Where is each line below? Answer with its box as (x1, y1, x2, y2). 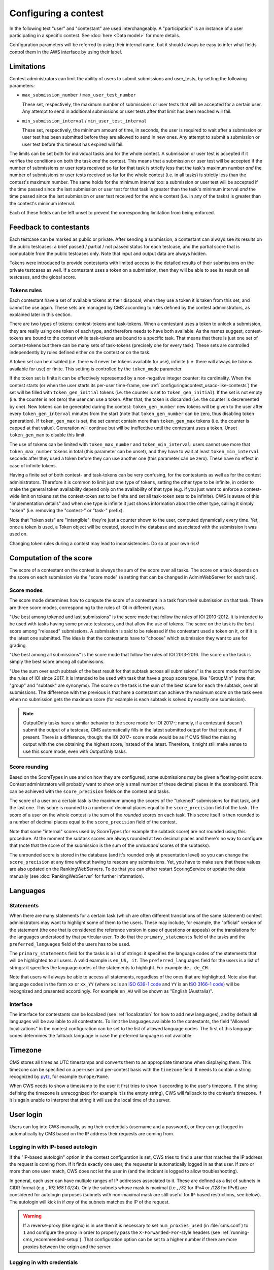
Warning (23, 1213, 42, 1219)
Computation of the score (9, 554, 92, 562)
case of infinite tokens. (9, 462, 57, 468)
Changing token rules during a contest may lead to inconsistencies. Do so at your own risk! (9, 540, 200, 546)
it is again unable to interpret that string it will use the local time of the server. (9, 1097, 171, 1103)
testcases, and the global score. (9, 274, 77, 280)
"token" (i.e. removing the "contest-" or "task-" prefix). (9, 507, 124, 514)
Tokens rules (9, 287, 42, 294)
